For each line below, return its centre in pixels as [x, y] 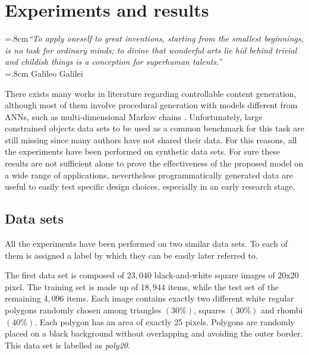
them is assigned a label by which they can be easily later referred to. [131, 255]
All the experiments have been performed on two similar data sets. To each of [146, 244]
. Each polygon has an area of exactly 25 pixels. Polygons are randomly [165, 321]
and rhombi [282, 310]
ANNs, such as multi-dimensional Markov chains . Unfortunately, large [134, 116]
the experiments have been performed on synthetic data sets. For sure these [143, 151]
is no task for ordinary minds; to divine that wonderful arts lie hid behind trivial [151, 50]
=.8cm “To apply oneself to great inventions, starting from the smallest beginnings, [154, 38]
